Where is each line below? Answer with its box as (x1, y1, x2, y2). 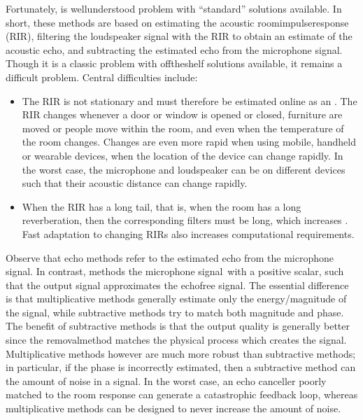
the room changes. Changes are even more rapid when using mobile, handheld (22, 134, 356, 149)
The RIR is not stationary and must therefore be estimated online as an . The (22, 93, 357, 108)
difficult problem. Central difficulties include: (6, 69, 198, 84)
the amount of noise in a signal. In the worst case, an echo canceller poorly (6, 373, 327, 388)
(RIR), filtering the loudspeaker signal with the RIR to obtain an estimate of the (6, 29, 353, 43)
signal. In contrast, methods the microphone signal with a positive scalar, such (6, 264, 344, 279)
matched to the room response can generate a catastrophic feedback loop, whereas (6, 387, 358, 402)
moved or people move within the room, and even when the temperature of (22, 120, 344, 135)
